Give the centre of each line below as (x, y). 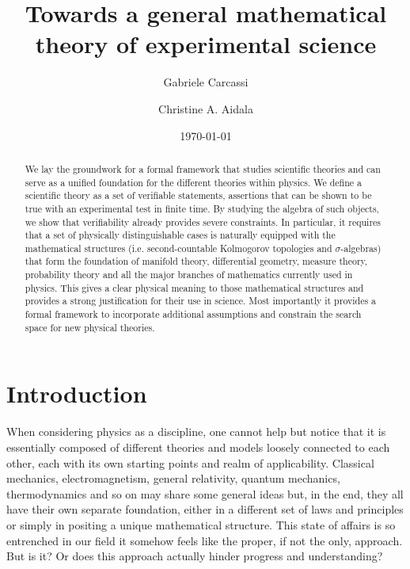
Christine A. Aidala (206, 108)
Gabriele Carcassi (206, 82)
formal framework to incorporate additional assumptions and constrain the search (193, 314)
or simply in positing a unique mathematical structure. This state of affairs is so (201, 524)
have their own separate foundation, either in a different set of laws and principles (205, 509)
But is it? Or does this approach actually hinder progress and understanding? (195, 556)
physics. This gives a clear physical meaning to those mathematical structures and (194, 287)
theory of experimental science (206, 44)
